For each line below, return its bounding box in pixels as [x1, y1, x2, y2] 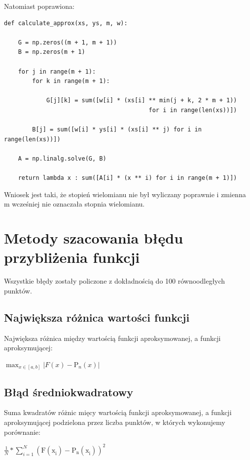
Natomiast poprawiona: [4, 1, 74, 11]
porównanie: [4, 426, 40, 437]
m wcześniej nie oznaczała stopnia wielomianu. [4, 199, 145, 209]
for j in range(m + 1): [18, 68, 96, 75]
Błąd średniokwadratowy [4, 384, 134, 399]
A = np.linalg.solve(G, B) [18, 155, 107, 162]
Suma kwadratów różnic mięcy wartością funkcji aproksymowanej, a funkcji [4, 407, 232, 418]
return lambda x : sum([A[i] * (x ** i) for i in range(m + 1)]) [18, 174, 237, 182]
